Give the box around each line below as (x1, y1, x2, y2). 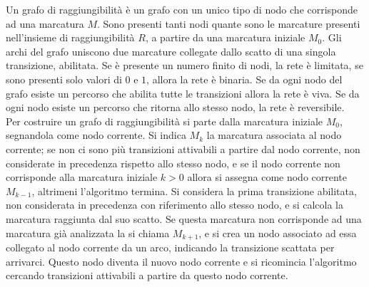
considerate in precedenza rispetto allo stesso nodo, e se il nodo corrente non (6, 155, 340, 170)
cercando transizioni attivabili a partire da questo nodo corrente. (6, 268, 288, 283)
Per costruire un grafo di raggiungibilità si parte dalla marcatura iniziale (6, 113, 323, 128)
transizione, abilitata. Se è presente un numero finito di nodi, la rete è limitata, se (6, 58, 363, 73)
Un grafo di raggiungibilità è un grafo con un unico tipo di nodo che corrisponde (6, 2, 358, 16)
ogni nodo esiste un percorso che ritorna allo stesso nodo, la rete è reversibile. (6, 100, 345, 115)
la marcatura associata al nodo (206, 127, 342, 142)
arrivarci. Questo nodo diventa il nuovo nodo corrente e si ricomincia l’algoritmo (6, 254, 357, 268)
